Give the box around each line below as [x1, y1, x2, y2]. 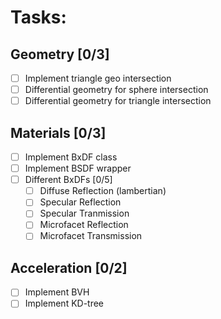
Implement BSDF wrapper [24, 162, 132, 175]
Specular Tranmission [39, 207, 130, 220]
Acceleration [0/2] [10, 259, 128, 276]
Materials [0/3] [10, 124, 107, 141]
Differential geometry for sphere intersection [24, 84, 209, 96]
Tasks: [10, 6, 67, 29]
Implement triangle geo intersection [24, 72, 172, 84]
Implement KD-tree [24, 297, 105, 310]
